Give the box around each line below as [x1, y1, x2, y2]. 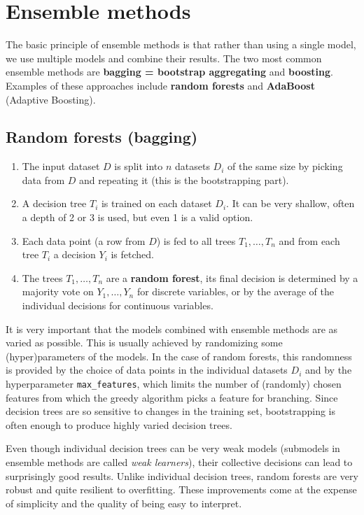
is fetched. [111, 247, 154, 262]
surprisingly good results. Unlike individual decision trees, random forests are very [6, 468, 358, 483]
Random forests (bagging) [6, 126, 198, 148]
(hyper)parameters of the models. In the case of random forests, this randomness [6, 348, 352, 363]
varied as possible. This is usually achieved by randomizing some [6, 335, 283, 350]
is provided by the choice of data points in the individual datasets [6, 362, 288, 377]
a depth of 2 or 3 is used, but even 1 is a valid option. [22, 210, 253, 225]
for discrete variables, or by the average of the [136, 284, 335, 299]
